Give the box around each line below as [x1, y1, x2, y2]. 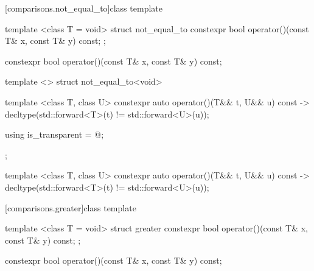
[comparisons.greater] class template [5, 201, 136, 214]
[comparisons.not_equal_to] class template [5, 2, 162, 14]
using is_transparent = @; [5, 128, 104, 141]
